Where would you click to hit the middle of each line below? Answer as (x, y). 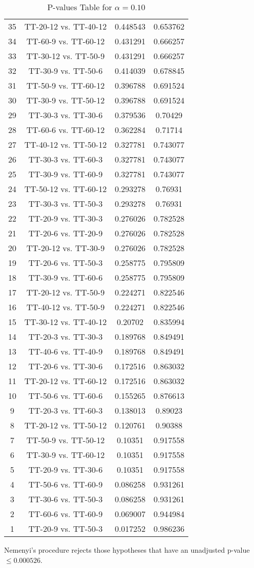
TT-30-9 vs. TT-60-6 (66, 277)
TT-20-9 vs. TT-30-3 (66, 218)
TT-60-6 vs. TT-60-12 (66, 130)
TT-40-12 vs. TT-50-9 (66, 307)
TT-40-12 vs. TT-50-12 (66, 144)
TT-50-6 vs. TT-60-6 (66, 396)
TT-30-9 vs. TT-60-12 (66, 455)
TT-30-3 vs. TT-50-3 (66, 204)
